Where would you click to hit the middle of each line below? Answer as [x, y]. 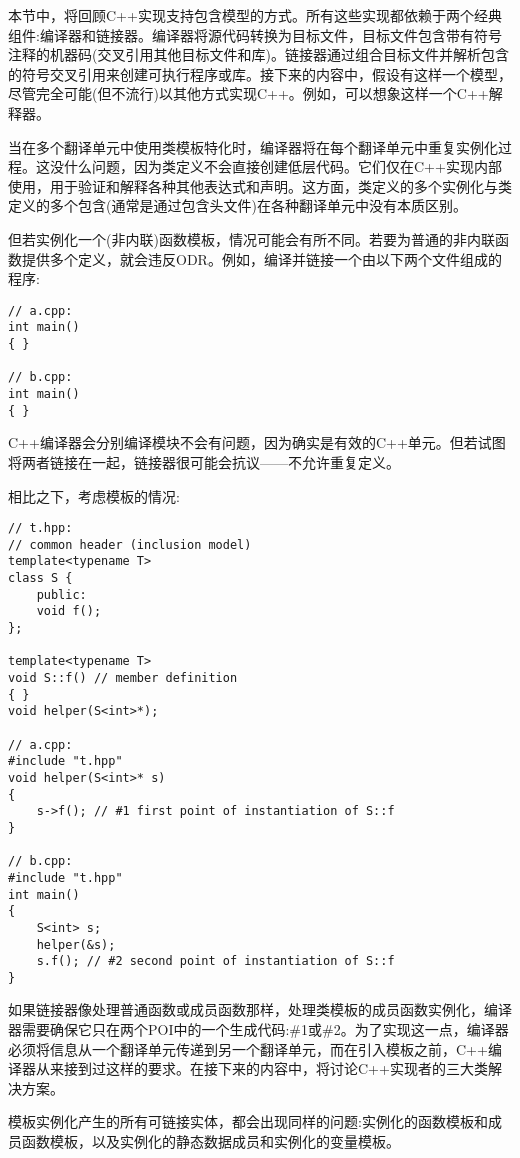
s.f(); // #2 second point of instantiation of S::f [215, 961]
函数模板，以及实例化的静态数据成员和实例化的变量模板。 [210, 1141]
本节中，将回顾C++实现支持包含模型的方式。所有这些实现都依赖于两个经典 [255, 15]
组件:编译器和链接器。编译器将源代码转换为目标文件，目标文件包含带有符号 [255, 34]
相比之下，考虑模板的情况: [94, 495]
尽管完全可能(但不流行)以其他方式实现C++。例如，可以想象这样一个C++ [248, 93]
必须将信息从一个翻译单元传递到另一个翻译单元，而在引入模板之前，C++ [248, 1048]
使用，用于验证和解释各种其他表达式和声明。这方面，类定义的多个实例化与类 [260, 185]
